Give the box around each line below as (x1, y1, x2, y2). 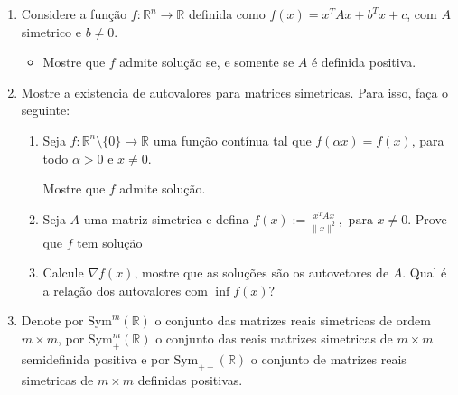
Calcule (42, 263, 84, 282)
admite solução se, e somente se (119, 52, 294, 71)
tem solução (77, 232, 143, 251)
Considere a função (21, 5, 127, 23)
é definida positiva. (311, 52, 416, 71)
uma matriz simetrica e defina (83, 209, 249, 228)
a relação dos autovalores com (42, 280, 208, 299)
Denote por (21, 311, 84, 330)
